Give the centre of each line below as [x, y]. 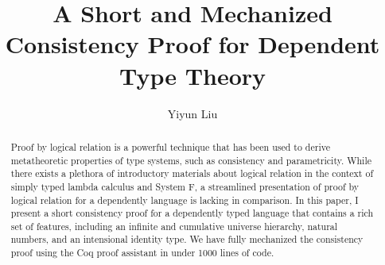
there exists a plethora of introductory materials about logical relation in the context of [192, 173]
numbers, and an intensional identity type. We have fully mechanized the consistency [187, 239]
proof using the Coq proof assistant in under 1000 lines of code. [142, 253]
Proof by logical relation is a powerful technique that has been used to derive [170, 146]
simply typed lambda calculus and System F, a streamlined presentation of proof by [185, 186]
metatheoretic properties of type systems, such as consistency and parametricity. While [191, 160]
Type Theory [192, 75]
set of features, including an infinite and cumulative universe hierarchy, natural [174, 226]
